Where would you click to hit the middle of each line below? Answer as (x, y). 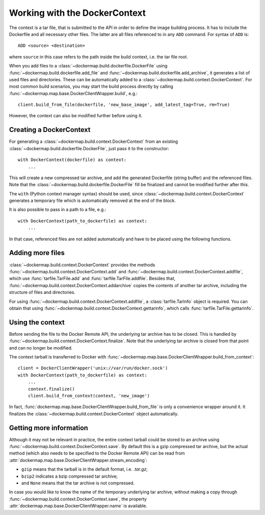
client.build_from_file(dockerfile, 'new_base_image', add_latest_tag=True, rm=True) (124, 105)
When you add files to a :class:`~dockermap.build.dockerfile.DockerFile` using (88, 66)
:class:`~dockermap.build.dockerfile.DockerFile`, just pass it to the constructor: (89, 148)
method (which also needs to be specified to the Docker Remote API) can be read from (97, 453)
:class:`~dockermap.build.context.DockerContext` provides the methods (82, 265)
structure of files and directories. (42, 292)
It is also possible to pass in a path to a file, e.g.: (58, 210)
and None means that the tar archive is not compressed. (78, 483)
